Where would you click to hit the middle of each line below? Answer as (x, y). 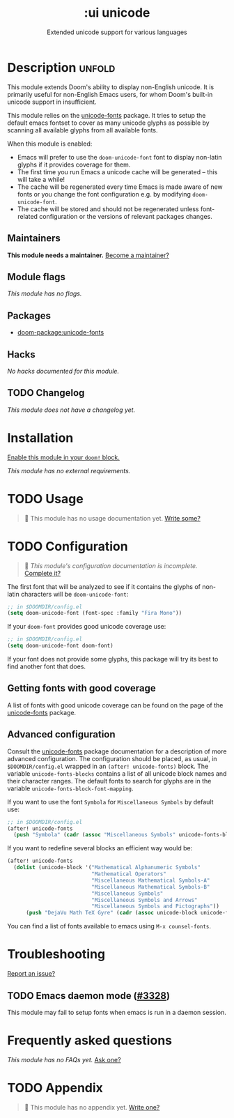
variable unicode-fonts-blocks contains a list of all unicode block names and (117, 773)
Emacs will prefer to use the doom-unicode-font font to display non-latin (119, 157)
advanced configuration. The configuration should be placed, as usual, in (112, 758)
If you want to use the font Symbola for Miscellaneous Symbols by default (110, 802)
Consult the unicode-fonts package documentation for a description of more (117, 751)
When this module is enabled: (50, 144)
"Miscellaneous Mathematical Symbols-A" (151, 880)
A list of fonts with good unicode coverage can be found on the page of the (115, 705)
